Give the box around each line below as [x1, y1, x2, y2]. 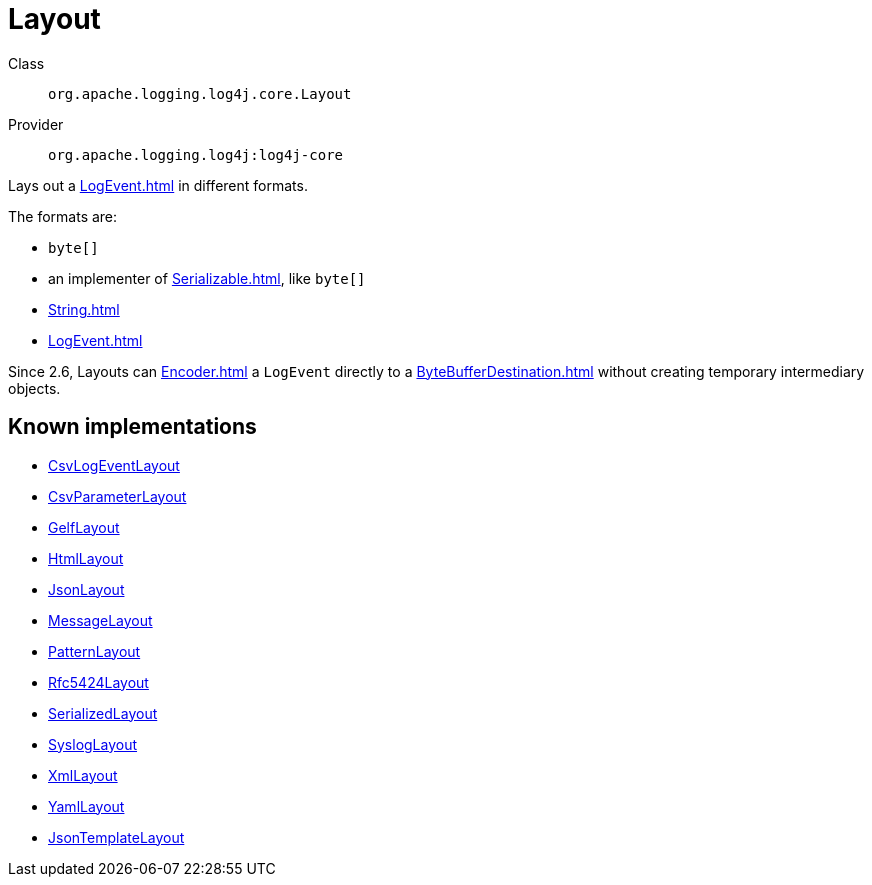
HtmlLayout [48, 549, 124, 567]
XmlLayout [48, 766, 118, 784]
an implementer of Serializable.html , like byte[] [48, 269, 366, 287]
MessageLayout [48, 611, 153, 629]
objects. [8, 379, 61, 397]
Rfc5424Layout [48, 673, 149, 691]
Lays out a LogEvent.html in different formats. [8, 176, 308, 194]
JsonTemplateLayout [48, 828, 185, 846]
